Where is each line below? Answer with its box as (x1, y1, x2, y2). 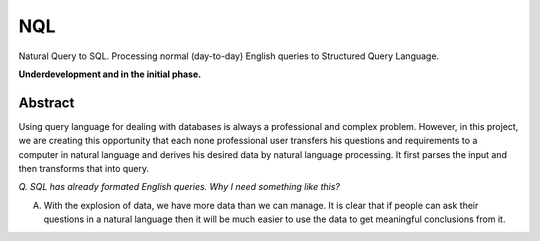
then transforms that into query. (18, 163, 150, 175)
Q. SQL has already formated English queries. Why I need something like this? (18, 181, 340, 193)
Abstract (18, 94, 75, 111)
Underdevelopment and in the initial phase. (18, 68, 202, 80)
